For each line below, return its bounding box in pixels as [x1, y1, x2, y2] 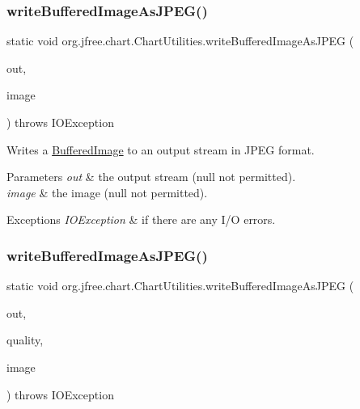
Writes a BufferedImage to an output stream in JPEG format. [6, 141, 315, 158]
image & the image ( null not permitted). [6, 183, 208, 200]
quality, [6, 331, 44, 348]
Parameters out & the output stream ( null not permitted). [6, 168, 296, 185]
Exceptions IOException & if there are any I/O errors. [6, 211, 276, 228]
